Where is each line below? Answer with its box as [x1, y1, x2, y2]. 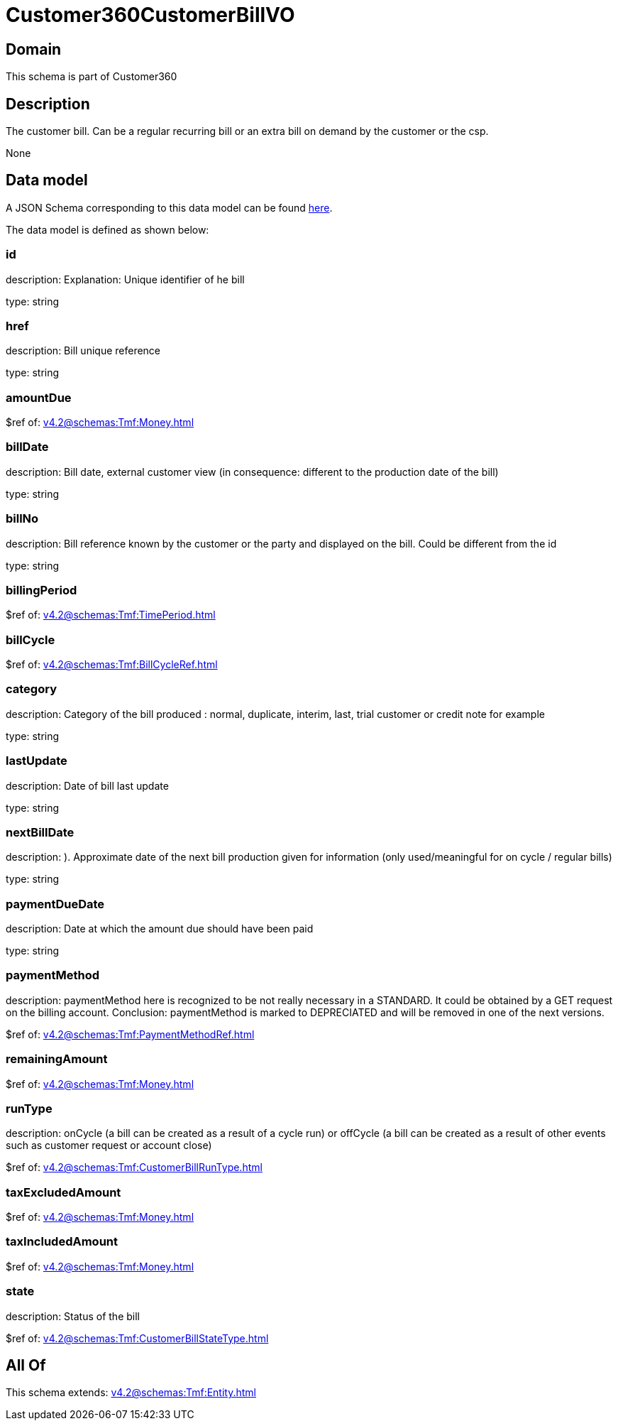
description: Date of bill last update [6, 779, 169, 792]
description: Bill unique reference [6, 344, 161, 357]
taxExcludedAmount [6, 1185, 121, 1199]
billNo [6, 511, 39, 526]
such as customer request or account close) [6, 1139, 212, 1152]
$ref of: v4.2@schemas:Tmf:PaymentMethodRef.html [6, 1028, 255, 1040]
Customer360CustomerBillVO [6, 3, 295, 27]
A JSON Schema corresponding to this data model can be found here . [6, 201, 333, 214]
